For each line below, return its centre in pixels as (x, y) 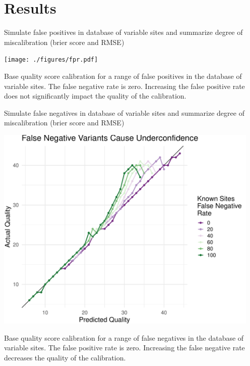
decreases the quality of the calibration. (65, 357)
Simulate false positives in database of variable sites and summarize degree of (123, 32)
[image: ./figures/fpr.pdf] (51, 60)
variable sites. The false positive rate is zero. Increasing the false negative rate (124, 348)
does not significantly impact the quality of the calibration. (95, 96)
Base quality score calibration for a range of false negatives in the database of (124, 337)
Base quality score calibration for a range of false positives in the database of (123, 76)
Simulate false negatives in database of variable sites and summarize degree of (124, 112)
